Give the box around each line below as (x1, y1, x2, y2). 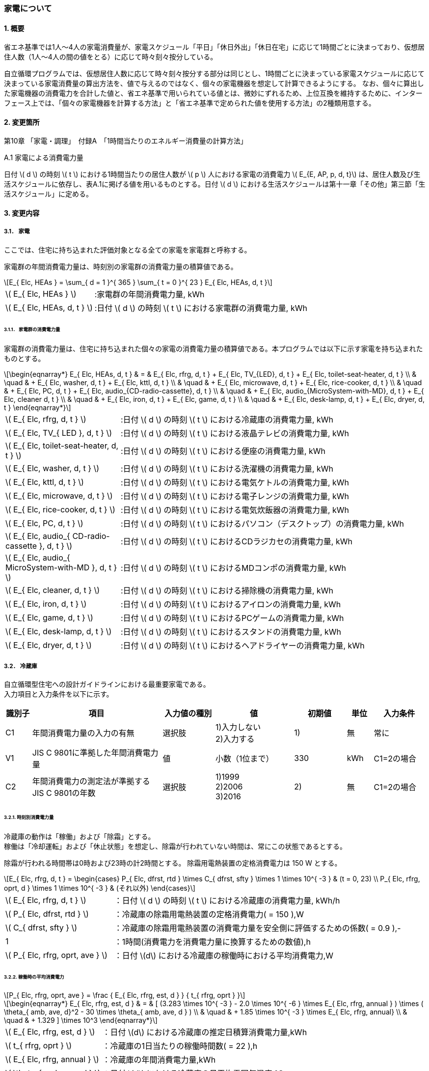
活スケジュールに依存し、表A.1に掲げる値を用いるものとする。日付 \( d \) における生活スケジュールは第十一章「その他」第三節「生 (4, 180, 426, 189)
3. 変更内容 (4, 209, 40, 218)
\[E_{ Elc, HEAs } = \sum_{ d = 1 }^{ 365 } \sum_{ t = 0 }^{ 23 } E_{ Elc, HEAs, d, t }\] (4, 278, 272, 286)
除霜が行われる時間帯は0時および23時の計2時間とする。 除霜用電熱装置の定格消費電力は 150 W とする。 (4, 858, 342, 867)
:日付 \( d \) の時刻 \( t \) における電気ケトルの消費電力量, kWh (120, 477, 349, 487)
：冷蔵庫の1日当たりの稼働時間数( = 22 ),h (102, 1041, 258, 1051)
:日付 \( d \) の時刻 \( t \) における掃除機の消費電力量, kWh (120, 585, 334, 595)
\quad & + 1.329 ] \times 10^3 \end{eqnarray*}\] (4, 1015, 158, 1024)
